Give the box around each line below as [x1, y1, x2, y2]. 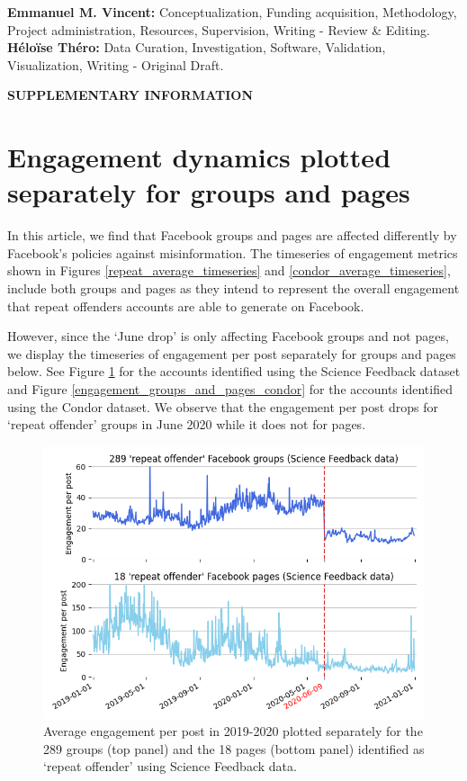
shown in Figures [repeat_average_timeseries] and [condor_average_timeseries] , [7, 261, 451, 280]
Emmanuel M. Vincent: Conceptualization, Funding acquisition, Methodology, [7, 3, 457, 21]
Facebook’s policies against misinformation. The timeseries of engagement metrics [7, 243, 458, 262]
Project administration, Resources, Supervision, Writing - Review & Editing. [7, 20, 430, 39]
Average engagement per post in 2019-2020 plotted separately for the [43, 722, 423, 741]
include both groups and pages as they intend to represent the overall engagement [7, 279, 460, 298]
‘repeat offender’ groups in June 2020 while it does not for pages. [7, 415, 366, 434]
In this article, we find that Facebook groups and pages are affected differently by [7, 226, 457, 245]
